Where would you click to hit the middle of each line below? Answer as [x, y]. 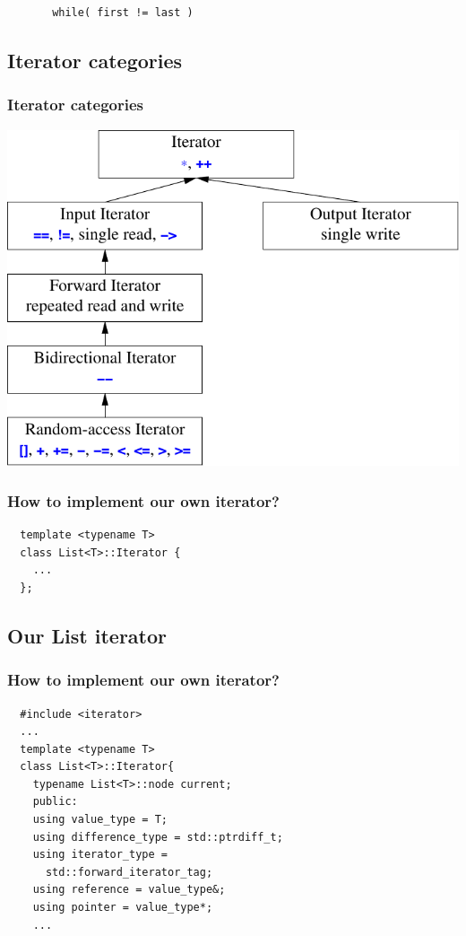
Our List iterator [87, 635]
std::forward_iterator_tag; [129, 872]
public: [55, 802]
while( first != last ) [123, 13]
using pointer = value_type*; [123, 908]
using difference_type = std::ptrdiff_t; [158, 837]
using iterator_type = [100, 855]
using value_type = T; [100, 820]
